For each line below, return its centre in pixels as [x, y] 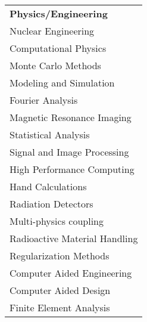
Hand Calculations [48, 186]
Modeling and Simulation [62, 83]
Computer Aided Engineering [71, 273]
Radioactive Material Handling [74, 238]
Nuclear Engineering [52, 31]
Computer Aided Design [60, 290]
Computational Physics [58, 48]
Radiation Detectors [51, 204]
